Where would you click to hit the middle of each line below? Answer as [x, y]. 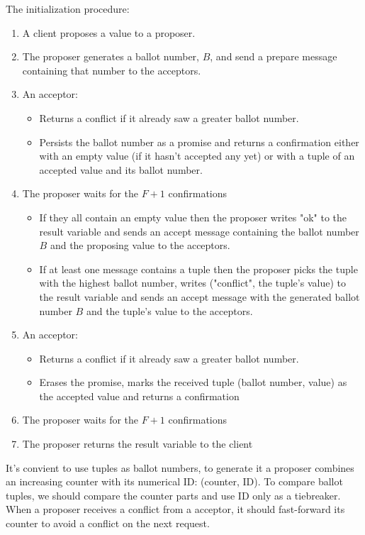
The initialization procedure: [68, 9]
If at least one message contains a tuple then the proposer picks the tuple [198, 269]
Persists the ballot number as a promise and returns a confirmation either [199, 142]
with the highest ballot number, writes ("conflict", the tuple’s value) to [192, 283]
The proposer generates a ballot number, [111, 56]
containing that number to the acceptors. [112, 70]
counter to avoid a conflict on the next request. [108, 523]
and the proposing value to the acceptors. [140, 245]
